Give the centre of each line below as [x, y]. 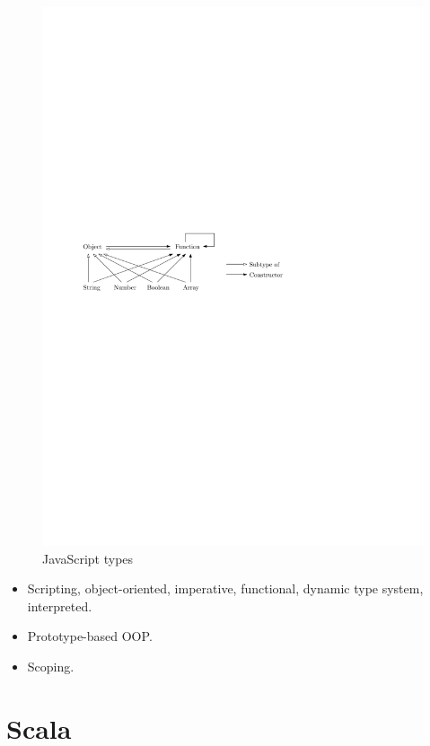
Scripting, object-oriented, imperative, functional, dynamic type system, [225, 588]
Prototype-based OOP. [90, 636]
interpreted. [60, 606]
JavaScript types [88, 558]
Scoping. [51, 666]
